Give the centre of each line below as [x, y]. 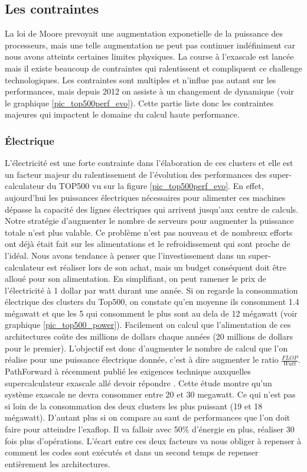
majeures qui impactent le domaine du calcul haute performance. [122, 114]
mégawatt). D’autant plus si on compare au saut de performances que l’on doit [148, 417]
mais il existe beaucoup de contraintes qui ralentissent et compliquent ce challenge [153, 68]
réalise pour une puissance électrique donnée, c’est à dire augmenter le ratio [142, 359]
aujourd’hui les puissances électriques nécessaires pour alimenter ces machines [145, 197]
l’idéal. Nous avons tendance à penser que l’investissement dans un [125, 255]
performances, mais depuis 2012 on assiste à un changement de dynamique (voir [149, 91]
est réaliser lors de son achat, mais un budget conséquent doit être [167, 267]
